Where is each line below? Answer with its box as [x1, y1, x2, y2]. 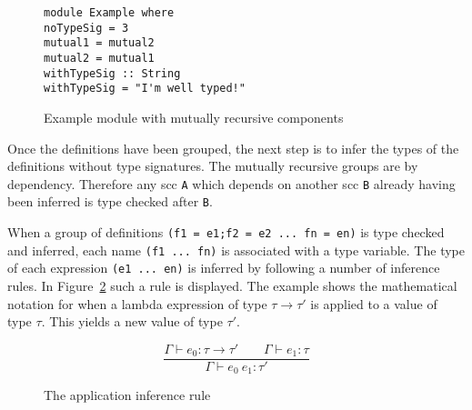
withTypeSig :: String [44, 66, 181, 80]
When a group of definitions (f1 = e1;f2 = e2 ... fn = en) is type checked [7, 223, 445, 242]
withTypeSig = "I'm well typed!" [44, 82, 246, 95]
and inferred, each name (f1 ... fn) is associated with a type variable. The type [7, 240, 465, 259]
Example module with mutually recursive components [44, 107, 344, 126]
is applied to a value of [310, 294, 437, 313]
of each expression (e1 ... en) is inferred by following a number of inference [7, 258, 440, 277]
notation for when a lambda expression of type [7, 294, 267, 313]
